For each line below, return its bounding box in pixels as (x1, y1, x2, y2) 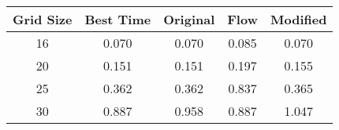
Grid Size (13, 10, 73, 28)
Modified (270, 10, 327, 28)
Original (163, 10, 215, 28)
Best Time (84, 10, 151, 28)
